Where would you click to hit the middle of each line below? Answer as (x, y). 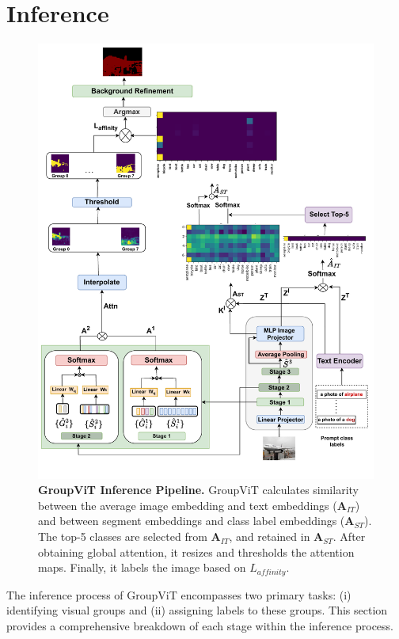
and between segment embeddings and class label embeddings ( (192, 521)
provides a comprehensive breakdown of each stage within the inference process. (200, 625)
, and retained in (270, 536)
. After (349, 536)
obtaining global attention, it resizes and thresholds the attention (196, 552)
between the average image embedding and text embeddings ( (188, 505)
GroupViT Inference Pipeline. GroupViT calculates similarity (198, 490)
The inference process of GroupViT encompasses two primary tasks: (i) (179, 594)
